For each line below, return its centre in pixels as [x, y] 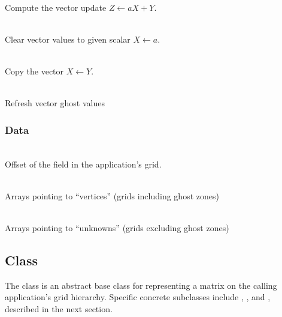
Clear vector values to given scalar [68, 39]
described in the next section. [59, 308]
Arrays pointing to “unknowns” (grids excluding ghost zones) [117, 227]
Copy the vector [34, 71]
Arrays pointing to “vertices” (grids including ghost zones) [112, 195]
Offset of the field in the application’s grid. [83, 164]
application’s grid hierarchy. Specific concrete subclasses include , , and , [138, 297]
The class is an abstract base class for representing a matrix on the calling [141, 285]
